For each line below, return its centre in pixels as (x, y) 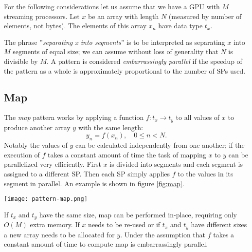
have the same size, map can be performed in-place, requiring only (138, 214)
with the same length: (110, 127)
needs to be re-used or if (124, 224)
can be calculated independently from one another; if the (160, 145)
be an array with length (124, 16)
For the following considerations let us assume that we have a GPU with (112, 6)
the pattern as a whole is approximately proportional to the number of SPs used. (125, 70)
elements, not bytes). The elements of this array (75, 26)
